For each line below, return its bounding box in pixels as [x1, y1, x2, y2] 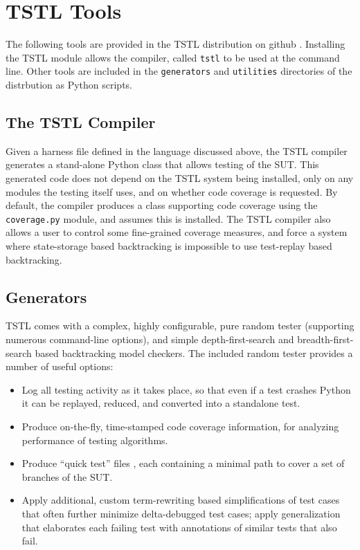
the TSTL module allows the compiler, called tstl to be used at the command [6, 50, 340, 64]
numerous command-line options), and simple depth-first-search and [6, 332, 294, 347]
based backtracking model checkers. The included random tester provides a [35, 345, 353, 360]
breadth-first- [297, 332, 354, 347]
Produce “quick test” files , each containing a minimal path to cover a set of [21, 456, 345, 470]
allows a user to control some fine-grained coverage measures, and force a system [6, 225, 348, 239]
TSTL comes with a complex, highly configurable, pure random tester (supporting [6, 318, 354, 333]
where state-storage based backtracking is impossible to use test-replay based [6, 239, 332, 253]
